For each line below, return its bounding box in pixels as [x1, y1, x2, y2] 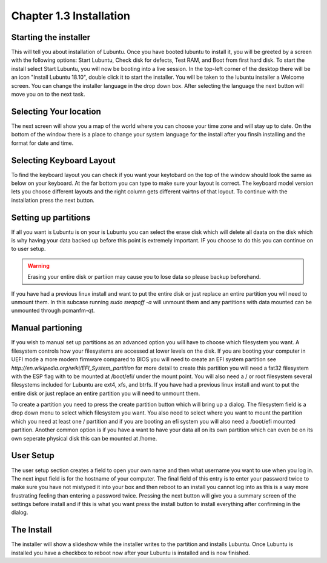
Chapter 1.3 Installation [11, 9, 130, 22]
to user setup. [11, 245, 46, 253]
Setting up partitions [11, 212, 91, 222]
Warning [27, 262, 50, 269]
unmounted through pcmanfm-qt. [11, 307, 95, 315]
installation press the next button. [11, 196, 95, 204]
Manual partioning [11, 323, 82, 333]
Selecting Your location [11, 106, 101, 116]
